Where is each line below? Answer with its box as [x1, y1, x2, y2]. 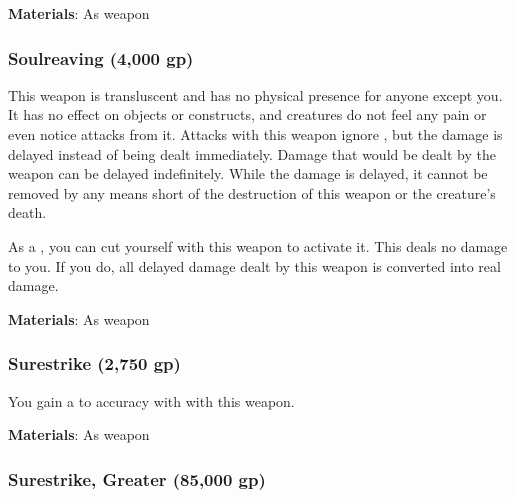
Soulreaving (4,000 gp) [8, 45, 194, 70]
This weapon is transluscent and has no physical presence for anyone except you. [8, 84, 503, 105]
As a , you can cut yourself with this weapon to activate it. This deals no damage [8, 235, 508, 256]
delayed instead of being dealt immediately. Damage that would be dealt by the [8, 143, 496, 164]
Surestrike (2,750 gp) [8, 351, 181, 376]
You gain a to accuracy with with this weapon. [8, 390, 295, 411]
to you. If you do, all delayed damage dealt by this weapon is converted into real [8, 255, 501, 276]
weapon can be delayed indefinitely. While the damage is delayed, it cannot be [8, 163, 488, 184]
